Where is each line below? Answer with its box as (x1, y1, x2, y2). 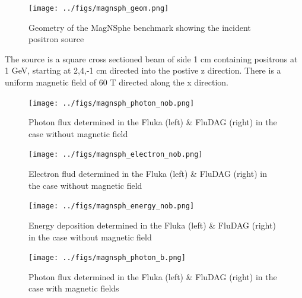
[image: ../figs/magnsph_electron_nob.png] (28, 150, 203, 159)
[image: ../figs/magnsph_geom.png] (28, 4, 169, 12)
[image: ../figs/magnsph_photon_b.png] (28, 253, 186, 262)
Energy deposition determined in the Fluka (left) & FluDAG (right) (28, 218, 276, 231)
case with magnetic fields (28, 282, 119, 294)
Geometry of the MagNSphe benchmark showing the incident (28, 21, 251, 33)
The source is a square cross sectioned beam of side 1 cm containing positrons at (5, 52, 298, 65)
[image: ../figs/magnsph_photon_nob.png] (28, 99, 195, 107)
